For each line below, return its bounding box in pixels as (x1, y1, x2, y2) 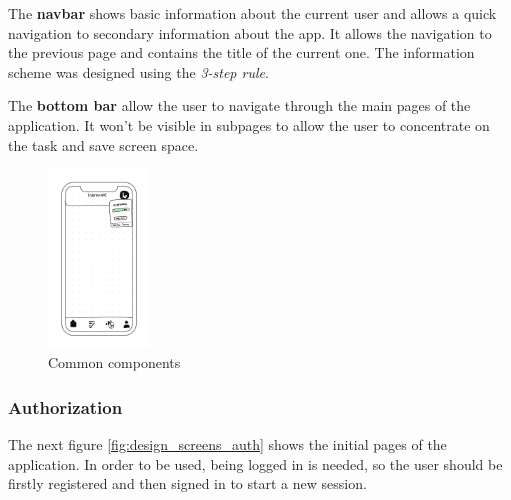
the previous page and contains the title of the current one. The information (8, 42, 475, 63)
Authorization (8, 394, 123, 419)
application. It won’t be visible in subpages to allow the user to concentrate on (8, 114, 490, 135)
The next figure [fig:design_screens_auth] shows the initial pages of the (8, 434, 447, 455)
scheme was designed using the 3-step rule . (8, 61, 269, 82)
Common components (48, 352, 181, 373)
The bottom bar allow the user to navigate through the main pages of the (8, 95, 471, 116)
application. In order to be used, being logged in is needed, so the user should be (8, 453, 503, 474)
